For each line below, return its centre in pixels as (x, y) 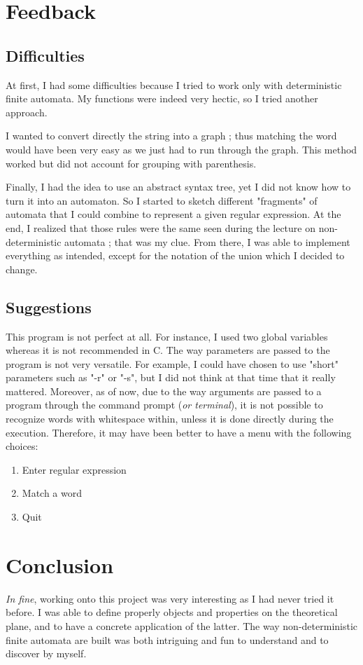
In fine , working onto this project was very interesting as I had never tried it (170, 598)
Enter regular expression (74, 469)
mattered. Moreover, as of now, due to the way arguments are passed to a (164, 391)
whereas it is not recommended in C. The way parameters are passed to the (168, 350)
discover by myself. (46, 653)
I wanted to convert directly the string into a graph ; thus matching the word (171, 136)
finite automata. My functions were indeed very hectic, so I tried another (162, 98)
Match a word (52, 493)
